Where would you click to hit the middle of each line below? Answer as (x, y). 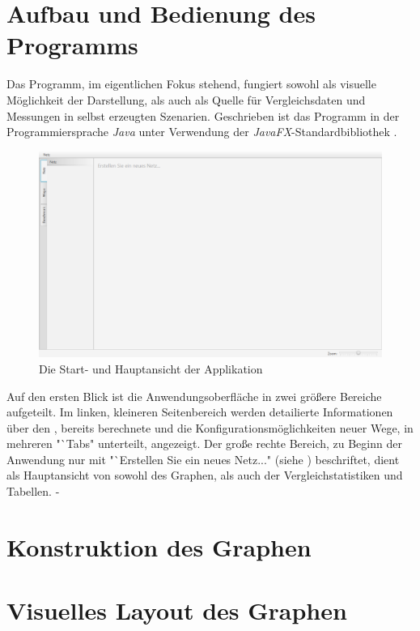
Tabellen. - (33, 491)
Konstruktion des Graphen (159, 546)
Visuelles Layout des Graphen (177, 610)
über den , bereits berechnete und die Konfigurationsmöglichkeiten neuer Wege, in (210, 427)
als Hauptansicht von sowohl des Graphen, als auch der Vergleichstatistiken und (205, 475)
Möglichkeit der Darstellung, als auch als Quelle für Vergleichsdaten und (186, 99)
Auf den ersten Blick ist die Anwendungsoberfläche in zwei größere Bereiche (194, 396)
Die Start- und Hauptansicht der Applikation (151, 368)
